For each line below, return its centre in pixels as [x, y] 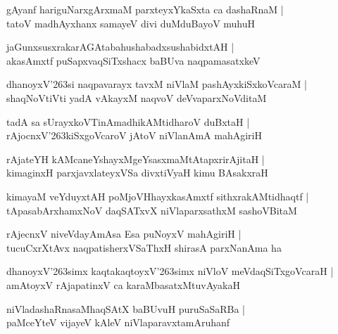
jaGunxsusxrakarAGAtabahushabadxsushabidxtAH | [120, 47]
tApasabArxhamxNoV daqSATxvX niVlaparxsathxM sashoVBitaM [152, 210]
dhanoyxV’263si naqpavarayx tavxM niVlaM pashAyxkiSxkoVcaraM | [157, 84]
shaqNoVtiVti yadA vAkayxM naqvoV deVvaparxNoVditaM [137, 97]
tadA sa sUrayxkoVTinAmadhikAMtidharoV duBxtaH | [128, 121]
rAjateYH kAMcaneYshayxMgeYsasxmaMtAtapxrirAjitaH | [136, 159]
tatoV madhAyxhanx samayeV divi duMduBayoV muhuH [131, 23]
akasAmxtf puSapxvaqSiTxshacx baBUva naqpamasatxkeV [133, 60]
